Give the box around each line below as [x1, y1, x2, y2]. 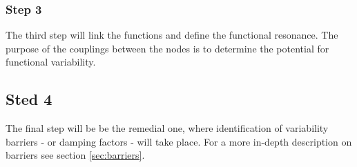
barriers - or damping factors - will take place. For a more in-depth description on [6, 134, 352, 148]
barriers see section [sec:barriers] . [6, 148, 145, 162]
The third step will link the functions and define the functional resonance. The [6, 28, 338, 42]
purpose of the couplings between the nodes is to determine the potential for [6, 41, 329, 55]
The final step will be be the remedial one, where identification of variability [6, 121, 329, 135]
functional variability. [6, 55, 96, 69]
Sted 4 [6, 88, 52, 110]
